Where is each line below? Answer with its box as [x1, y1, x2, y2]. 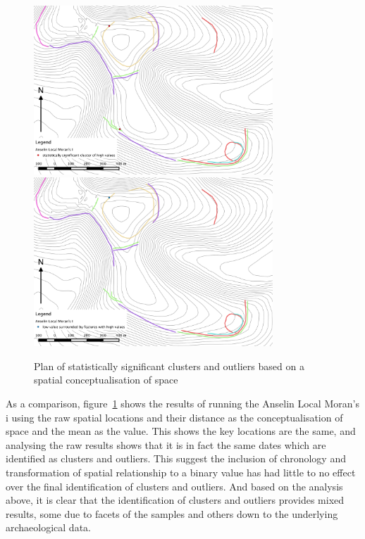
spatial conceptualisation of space [34, 372, 178, 387]
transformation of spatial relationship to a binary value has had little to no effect [6, 464, 356, 479]
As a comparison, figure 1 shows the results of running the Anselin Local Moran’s [6, 396, 359, 410]
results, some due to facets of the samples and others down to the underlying [6, 506, 338, 521]
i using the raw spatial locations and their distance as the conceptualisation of [6, 410, 343, 424]
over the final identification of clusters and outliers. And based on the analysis [6, 478, 343, 493]
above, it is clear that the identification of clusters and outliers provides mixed [6, 493, 345, 507]
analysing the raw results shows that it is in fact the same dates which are [6, 437, 326, 452]
